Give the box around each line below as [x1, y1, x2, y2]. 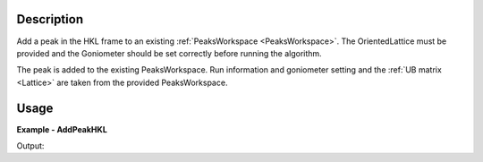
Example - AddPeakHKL [16, 124, 107, 134]
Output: [16, 140, 45, 151]
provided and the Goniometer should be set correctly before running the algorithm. [16, 47, 322, 58]
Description [16, 12, 84, 27]
